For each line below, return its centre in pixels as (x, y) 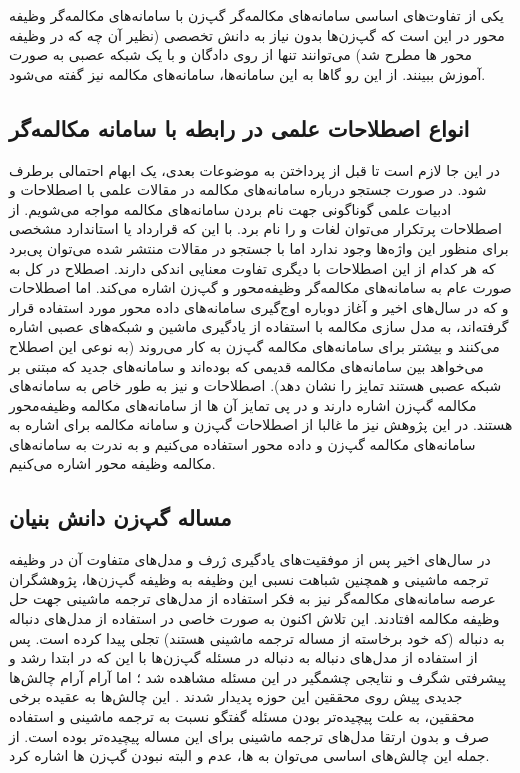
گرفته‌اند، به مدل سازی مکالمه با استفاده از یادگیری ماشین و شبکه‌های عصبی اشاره (259, 326)
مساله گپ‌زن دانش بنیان (120, 517)
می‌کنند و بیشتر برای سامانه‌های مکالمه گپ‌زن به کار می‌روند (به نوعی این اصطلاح (254, 345)
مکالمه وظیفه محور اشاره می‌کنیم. (112, 463)
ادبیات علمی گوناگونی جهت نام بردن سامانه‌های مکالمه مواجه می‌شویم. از (230, 208)
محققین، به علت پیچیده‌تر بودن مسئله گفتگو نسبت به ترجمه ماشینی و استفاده (242, 716)
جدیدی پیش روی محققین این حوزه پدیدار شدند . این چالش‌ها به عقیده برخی (236, 696)
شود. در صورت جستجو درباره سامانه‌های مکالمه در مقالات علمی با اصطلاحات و (248, 189)
